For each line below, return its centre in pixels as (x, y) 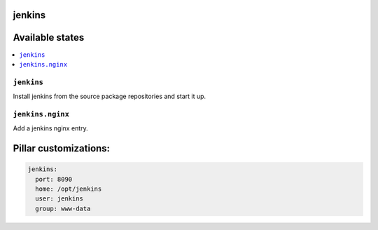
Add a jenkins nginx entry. (50, 128)
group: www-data (63, 208)
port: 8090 (54, 179)
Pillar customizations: (62, 148)
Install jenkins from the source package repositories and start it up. (110, 96)
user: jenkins (59, 199)
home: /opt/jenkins (69, 189)
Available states (49, 38)
